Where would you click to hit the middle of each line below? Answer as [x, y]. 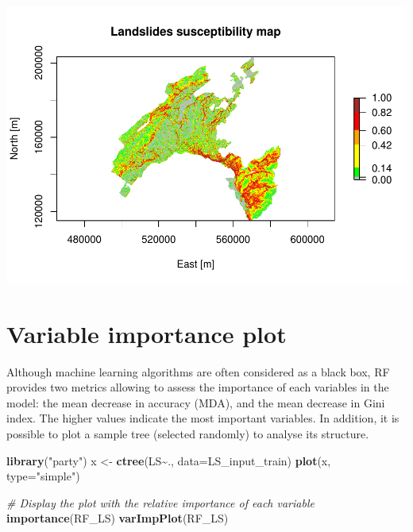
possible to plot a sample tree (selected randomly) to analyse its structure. [188, 434]
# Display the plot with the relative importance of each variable [160, 502]
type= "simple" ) [43, 476]
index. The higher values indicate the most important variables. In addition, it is [203, 418]
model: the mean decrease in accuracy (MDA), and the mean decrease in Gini [196, 402]
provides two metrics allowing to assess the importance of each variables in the [198, 387]
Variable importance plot [147, 333]
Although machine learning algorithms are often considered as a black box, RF [198, 371]
